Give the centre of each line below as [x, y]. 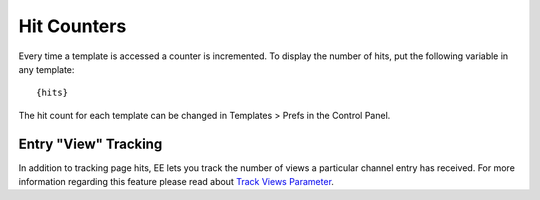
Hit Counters [72, 26]
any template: [46, 69]
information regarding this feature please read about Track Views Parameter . [176, 182]
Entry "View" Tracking [90, 143]
